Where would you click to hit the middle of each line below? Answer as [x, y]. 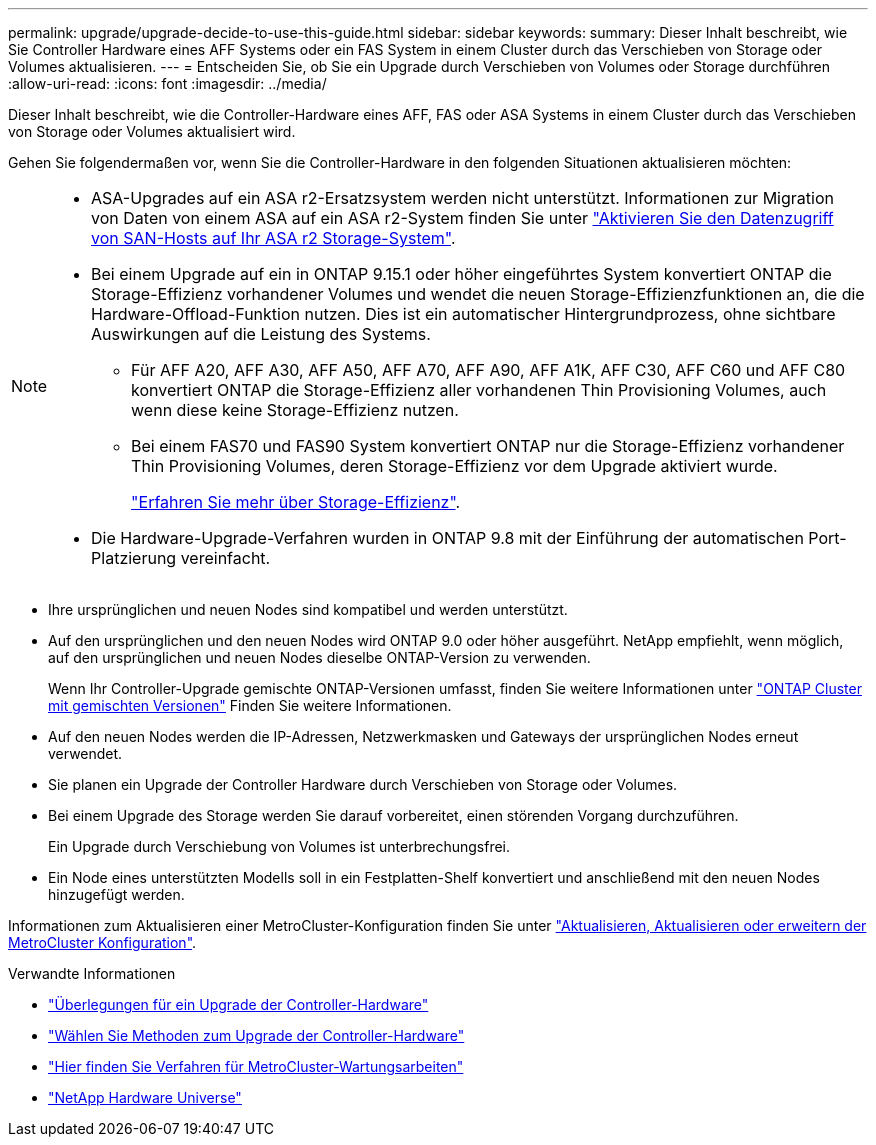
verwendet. [85, 753]
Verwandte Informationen [92, 973]
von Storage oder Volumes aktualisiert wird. [152, 131]
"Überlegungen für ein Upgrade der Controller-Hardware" [238, 1004]
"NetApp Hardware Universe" [145, 1097]
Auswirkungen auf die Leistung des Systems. [261, 334]
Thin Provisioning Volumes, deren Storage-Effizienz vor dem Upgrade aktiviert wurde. [454, 466]
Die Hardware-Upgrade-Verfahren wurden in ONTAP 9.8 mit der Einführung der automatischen [447, 538]
